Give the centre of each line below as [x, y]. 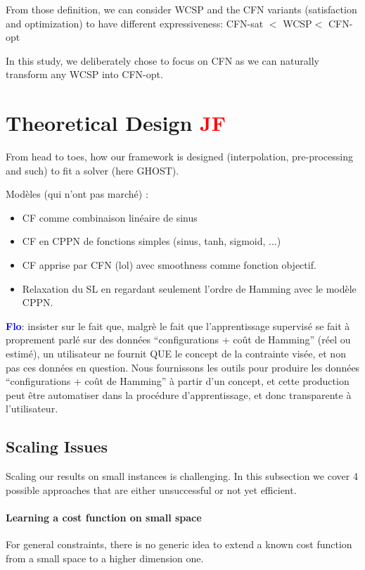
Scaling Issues [57, 446]
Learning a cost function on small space [104, 517]
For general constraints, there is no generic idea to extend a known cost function [179, 544]
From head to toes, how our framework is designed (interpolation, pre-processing [179, 157]
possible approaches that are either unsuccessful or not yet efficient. [151, 489]
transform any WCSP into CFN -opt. [84, 74]
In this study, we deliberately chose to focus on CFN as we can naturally [162, 60]
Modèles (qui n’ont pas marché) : [77, 194]
